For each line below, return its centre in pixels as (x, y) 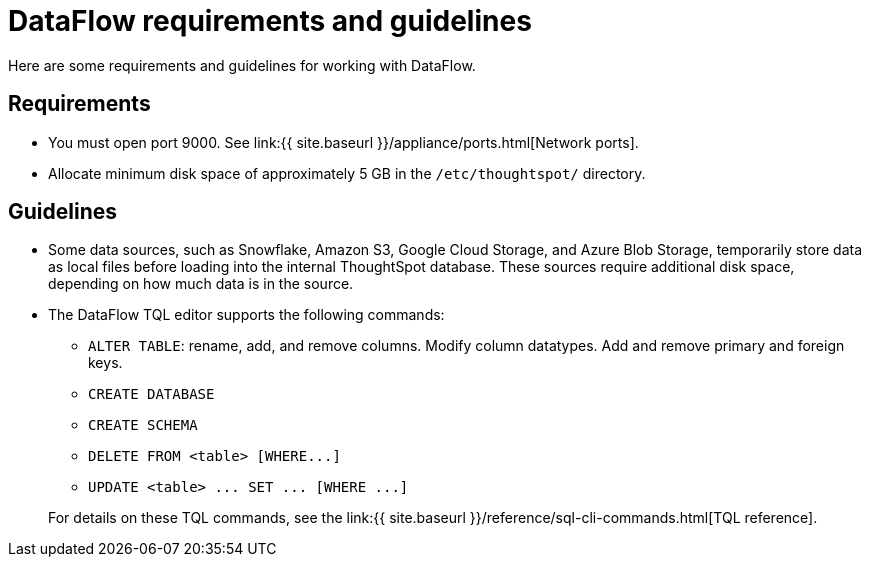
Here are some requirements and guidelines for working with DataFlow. (242, 65)
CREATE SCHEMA (143, 425)
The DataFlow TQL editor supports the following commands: (246, 315)
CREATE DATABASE (151, 394)
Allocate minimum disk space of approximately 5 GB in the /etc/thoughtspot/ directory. (347, 173)
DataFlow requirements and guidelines (270, 21)
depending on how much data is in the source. (201, 284)
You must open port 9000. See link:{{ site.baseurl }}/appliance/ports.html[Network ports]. (343, 142)
